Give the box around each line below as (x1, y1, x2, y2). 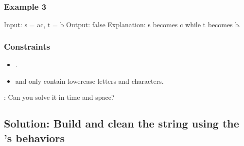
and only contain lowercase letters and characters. (15, 75, 164, 86)
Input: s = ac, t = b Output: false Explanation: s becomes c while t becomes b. (4, 19, 241, 30)
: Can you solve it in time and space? (4, 92, 115, 102)
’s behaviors (4, 130, 65, 145)
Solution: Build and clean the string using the (4, 116, 239, 131)
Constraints (4, 40, 50, 52)
